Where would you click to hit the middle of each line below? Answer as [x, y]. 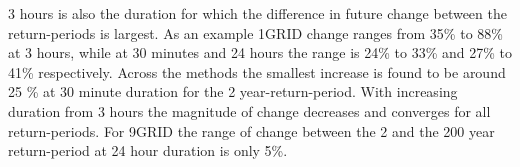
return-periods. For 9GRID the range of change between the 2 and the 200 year [251, 130]
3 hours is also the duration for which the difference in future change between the [257, 13]
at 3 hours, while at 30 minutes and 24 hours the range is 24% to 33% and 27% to [260, 52]
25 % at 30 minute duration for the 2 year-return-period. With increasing [233, 91]
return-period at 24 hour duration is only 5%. [148, 150]
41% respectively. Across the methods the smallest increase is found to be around [257, 71]
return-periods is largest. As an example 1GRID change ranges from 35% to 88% [255, 32]
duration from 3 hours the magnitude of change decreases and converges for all [249, 110]
